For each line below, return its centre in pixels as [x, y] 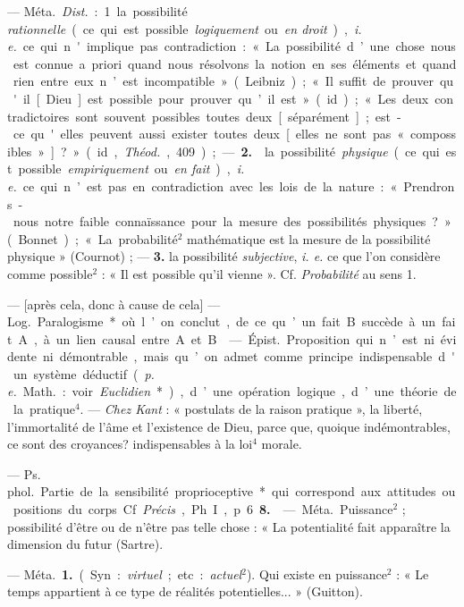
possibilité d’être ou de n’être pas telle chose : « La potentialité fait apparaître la [229, 526]
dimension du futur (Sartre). [85, 544]
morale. [282, 444]
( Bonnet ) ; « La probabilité [93, 238]
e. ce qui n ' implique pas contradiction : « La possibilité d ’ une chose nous [232, 46]
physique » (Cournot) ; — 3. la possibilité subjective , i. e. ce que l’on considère [224, 256]
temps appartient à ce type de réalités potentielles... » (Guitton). [185, 591]
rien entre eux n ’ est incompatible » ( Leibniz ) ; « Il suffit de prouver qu [233, 81]
